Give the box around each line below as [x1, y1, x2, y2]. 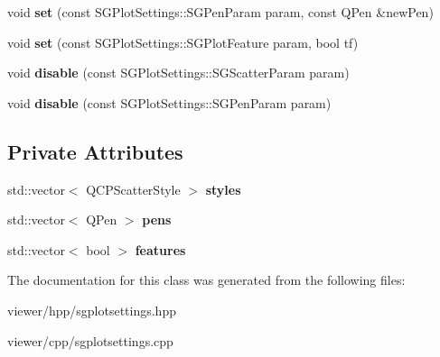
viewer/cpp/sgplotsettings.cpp [7, 331, 173, 350]
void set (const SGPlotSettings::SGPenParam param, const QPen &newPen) [7, 3, 434, 21]
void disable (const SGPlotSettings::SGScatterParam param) [7, 63, 350, 82]
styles [205, 179, 241, 198]
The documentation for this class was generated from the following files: [7, 270, 406, 289]
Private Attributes [7, 137, 183, 165]
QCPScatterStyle [86, 179, 181, 198]
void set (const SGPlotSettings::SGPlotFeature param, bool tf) [7, 32, 359, 51]
